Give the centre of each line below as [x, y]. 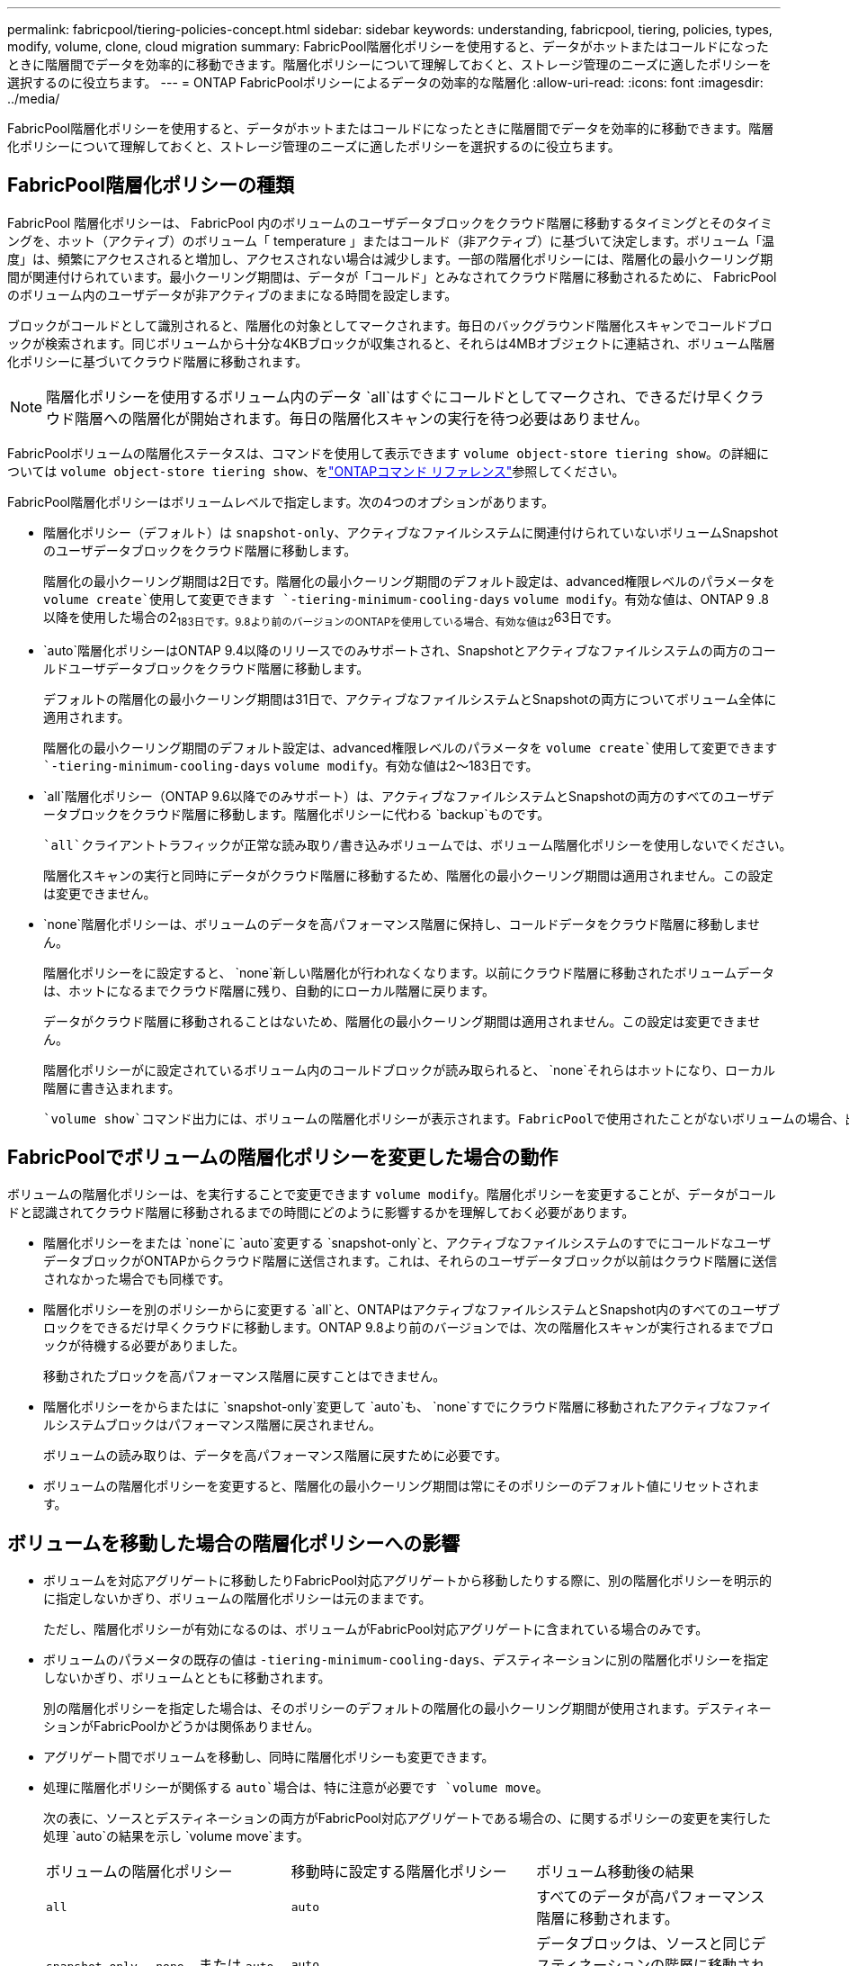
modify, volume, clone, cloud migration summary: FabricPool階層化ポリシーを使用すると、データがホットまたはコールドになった [388, 46]
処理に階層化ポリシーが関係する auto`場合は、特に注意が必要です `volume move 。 [296, 1788]
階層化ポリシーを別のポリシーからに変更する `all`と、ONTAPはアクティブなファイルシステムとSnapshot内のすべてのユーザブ [412, 1310]
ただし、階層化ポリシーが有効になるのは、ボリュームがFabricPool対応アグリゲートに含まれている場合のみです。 [376, 1629]
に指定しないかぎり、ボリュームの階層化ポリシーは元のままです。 [237, 1599]
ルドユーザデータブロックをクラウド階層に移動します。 [206, 668]
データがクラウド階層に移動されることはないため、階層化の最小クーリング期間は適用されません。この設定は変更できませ [402, 1021]
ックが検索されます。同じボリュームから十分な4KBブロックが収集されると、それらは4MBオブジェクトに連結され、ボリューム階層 [391, 343]
